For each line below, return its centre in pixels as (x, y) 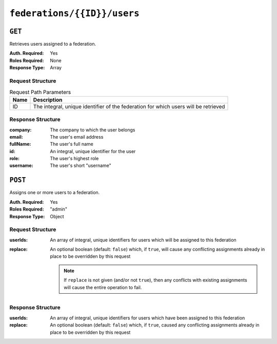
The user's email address (77, 137)
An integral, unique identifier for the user (93, 151)
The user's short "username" (81, 166)
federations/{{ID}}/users (74, 13)
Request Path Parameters (40, 92)
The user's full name (72, 144)
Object (57, 216)
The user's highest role (74, 159)
